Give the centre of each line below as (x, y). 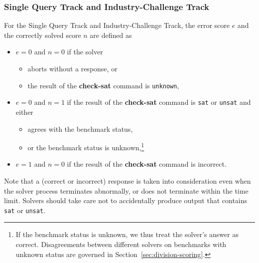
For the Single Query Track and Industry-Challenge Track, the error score (117, 25)
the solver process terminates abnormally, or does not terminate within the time (126, 190)
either (24, 112)
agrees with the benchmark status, (80, 129)
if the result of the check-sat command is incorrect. (147, 164)
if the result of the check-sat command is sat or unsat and (159, 102)
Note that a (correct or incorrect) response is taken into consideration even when (128, 180)
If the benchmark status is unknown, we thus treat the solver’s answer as (127, 234)
